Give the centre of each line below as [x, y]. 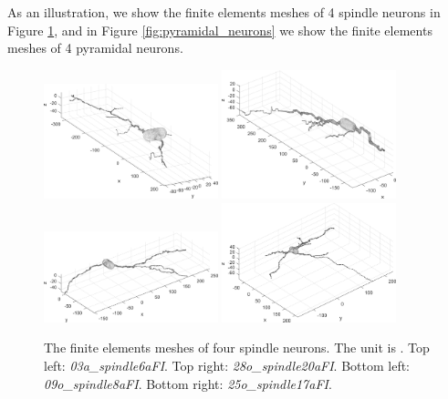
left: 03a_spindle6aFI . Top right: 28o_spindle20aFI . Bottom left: [227, 366]
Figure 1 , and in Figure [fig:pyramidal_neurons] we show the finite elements [220, 30]
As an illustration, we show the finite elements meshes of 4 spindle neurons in [224, 12]
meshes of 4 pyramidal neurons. [95, 48]
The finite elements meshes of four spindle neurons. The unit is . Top [237, 348]
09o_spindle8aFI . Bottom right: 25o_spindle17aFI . [188, 383]
